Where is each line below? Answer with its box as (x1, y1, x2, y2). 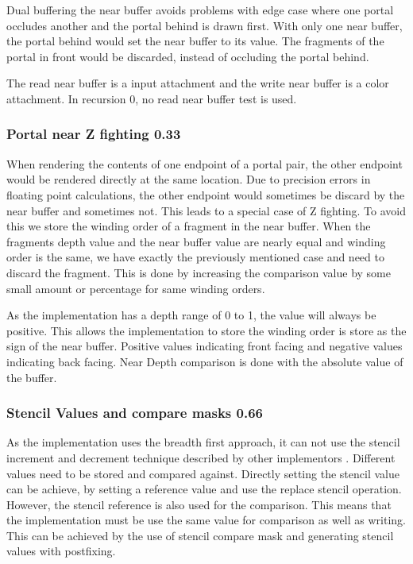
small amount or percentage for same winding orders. (6, 280, 265, 296)
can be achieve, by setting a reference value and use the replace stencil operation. (6, 481, 402, 497)
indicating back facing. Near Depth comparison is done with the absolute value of (6, 353, 403, 369)
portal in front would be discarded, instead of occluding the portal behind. (6, 48, 369, 64)
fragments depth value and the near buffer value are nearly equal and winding (6, 233, 386, 249)
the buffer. (6, 369, 57, 385)
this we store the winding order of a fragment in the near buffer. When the (6, 218, 371, 234)
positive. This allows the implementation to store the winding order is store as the (6, 322, 407, 338)
